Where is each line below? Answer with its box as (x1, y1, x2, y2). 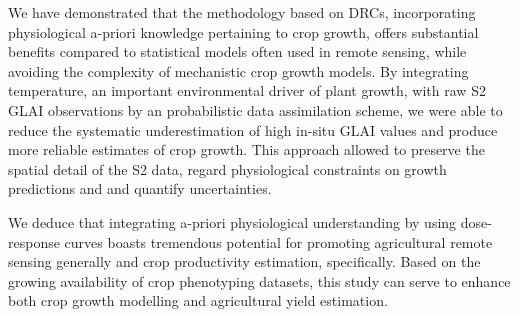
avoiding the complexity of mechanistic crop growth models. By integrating (8, 60, 469, 81)
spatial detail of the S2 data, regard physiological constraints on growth (8, 158, 447, 179)
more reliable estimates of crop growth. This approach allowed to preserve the (8, 139, 485, 160)
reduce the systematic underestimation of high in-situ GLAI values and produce (8, 119, 498, 140)
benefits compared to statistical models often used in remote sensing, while (8, 41, 467, 62)
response (8, 231, 60, 252)
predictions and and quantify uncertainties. (8, 178, 272, 199)
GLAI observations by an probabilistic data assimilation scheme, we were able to (8, 99, 503, 120)
